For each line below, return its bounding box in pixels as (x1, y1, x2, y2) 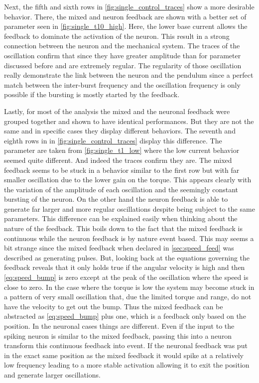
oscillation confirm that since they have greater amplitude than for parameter (4, 50, 241, 60)
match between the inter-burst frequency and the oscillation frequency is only (4, 79, 241, 90)
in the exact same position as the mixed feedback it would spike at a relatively (4, 350, 244, 360)
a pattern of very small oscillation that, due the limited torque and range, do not (4, 291, 252, 302)
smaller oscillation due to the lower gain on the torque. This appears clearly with (4, 174, 252, 185)
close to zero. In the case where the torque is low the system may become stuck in (4, 281, 255, 292)
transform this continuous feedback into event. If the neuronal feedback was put (4, 340, 248, 351)
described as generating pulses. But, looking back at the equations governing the (4, 252, 250, 262)
